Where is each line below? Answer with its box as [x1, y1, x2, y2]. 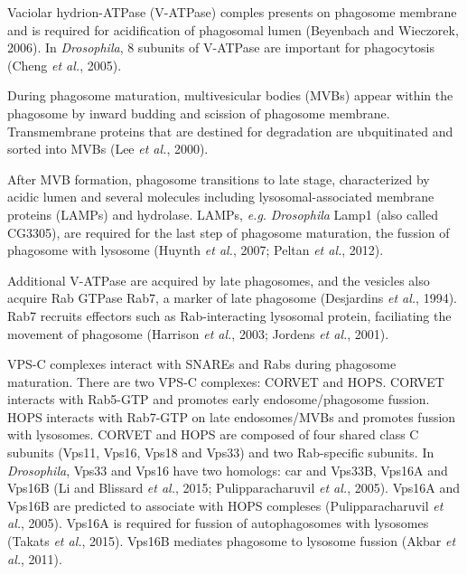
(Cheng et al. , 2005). [7, 55, 122, 74]
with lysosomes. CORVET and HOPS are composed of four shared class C [7, 425, 419, 444]
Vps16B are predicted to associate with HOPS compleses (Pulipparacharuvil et [7, 495, 444, 514]
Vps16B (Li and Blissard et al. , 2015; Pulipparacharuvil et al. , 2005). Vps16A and [7, 478, 461, 497]
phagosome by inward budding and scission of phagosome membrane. [7, 103, 390, 122]
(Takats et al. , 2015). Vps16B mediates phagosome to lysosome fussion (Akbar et [7, 532, 456, 551]
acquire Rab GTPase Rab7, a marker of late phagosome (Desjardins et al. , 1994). [7, 288, 457, 307]
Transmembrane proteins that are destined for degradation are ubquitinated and [7, 121, 453, 140]
